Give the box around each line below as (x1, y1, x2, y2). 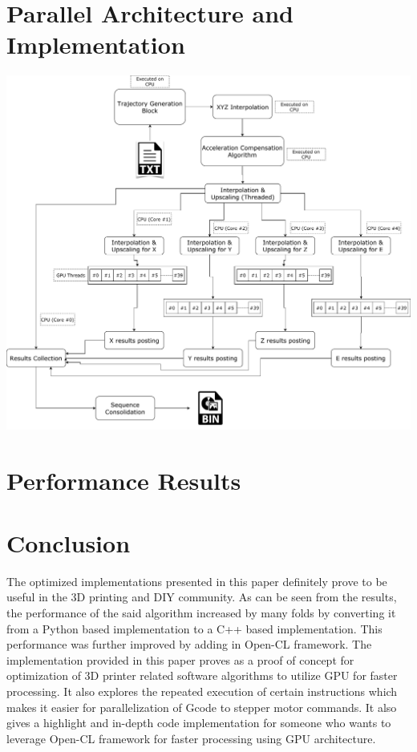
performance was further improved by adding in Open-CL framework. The (6, 636, 372, 653)
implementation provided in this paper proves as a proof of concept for (6, 651, 354, 668)
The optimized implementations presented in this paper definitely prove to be (6, 572, 387, 589)
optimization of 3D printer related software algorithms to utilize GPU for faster (6, 667, 398, 684)
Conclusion (6, 526, 131, 559)
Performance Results (6, 463, 241, 496)
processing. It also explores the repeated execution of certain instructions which (6, 683, 398, 700)
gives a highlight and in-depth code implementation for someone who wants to (6, 714, 391, 731)
